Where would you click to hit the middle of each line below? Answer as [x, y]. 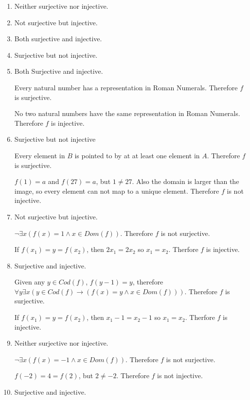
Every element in [40, 155]
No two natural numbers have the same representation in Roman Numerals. [127, 113]
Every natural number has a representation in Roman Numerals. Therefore [126, 87]
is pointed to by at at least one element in [137, 155]
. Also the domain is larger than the [186, 181]
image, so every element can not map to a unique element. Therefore [117, 191]
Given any [30, 282]
